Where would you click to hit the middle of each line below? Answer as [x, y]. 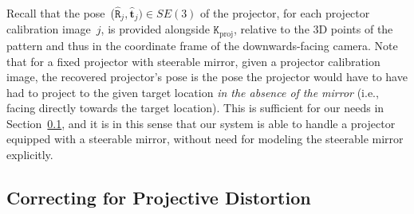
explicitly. [30, 155]
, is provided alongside [155, 29]
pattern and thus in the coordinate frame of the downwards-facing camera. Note [202, 45]
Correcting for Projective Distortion [159, 198]
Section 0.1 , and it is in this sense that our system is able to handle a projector [201, 123]
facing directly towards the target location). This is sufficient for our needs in [195, 108]
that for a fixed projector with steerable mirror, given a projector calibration [193, 61]
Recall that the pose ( [61, 13]
